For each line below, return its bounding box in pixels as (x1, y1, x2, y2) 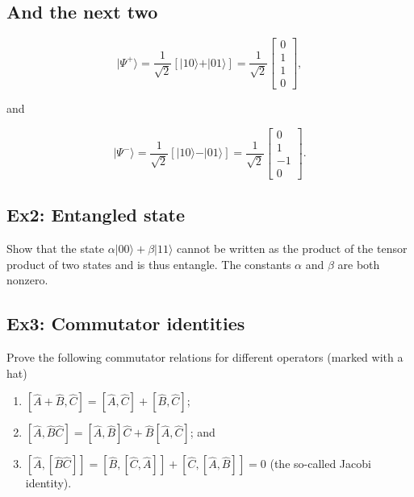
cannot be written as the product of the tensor (177, 240, 408, 257)
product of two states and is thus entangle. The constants (6, 255, 291, 272)
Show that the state (6, 240, 105, 257)
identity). (25, 474, 72, 491)
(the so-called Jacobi (270, 455, 371, 472)
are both (337, 255, 380, 272)
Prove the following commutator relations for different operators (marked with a (6, 349, 404, 366)
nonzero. (6, 271, 48, 288)
